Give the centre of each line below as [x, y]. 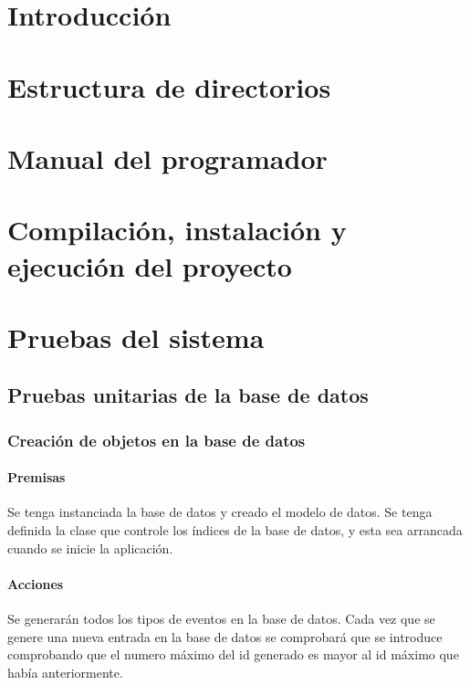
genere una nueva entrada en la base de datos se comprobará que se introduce [225, 636]
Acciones [36, 583]
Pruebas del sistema [136, 337]
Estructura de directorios [169, 86]
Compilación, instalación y [177, 230]
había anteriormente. [65, 672]
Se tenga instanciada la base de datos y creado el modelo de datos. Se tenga [220, 512]
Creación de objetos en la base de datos [157, 440]
